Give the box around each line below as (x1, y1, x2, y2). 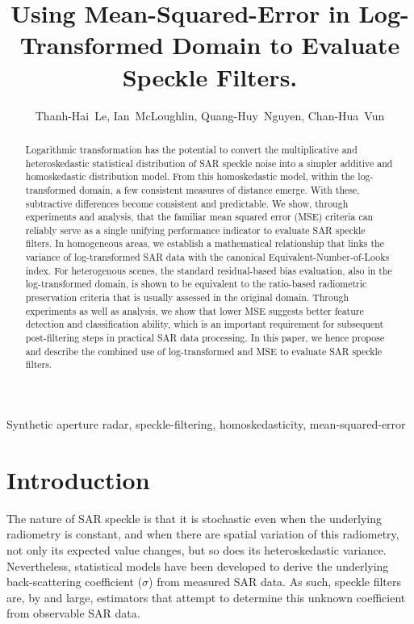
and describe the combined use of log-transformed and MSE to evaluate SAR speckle (25, 344, 383, 358)
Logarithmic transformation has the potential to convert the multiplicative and (25, 142, 358, 156)
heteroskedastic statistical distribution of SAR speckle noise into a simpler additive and (25, 156, 393, 170)
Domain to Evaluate (172, 28, 400, 61)
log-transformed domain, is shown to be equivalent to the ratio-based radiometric (25, 277, 367, 291)
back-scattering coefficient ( (6, 573, 143, 590)
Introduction (6, 463, 150, 496)
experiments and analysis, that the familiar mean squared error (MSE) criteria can (25, 210, 374, 224)
